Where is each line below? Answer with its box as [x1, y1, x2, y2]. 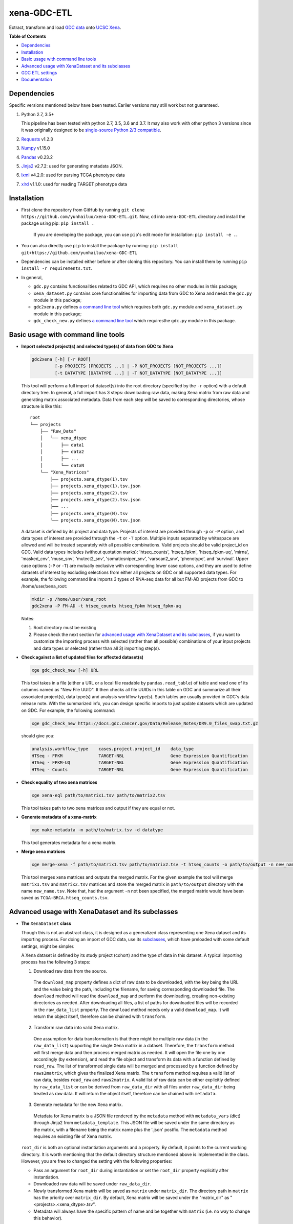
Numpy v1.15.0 [21, 145, 50, 151]
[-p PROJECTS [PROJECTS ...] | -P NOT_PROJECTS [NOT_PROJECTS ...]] [54, 363, 222, 369]
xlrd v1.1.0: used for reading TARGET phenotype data [21, 181, 127, 187]
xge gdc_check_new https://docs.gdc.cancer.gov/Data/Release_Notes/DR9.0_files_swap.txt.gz [31, 720, 258, 726]
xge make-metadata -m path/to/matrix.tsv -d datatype [31, 827, 163, 832]
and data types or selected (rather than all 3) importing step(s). [33, 645, 161, 651]
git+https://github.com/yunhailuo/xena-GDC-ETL [21, 250, 138, 256]
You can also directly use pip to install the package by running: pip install [21, 243, 179, 249]
